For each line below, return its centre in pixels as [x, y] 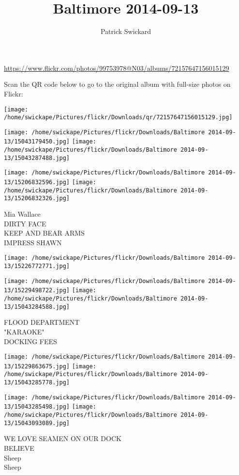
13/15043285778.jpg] [37, 383]
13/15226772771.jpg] [37, 266]
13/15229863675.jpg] [37, 366]
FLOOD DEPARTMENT [42, 322]
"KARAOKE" [24, 331]
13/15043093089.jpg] [37, 423]
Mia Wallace [22, 214]
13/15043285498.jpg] [37, 407]
